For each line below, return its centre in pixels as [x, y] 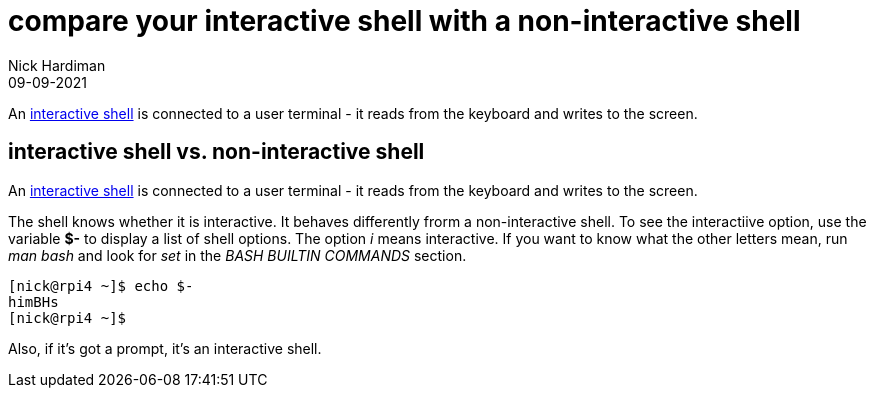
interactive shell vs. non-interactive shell [216, 152]
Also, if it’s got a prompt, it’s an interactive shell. [165, 348]
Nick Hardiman [57, 65]
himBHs [33, 301]
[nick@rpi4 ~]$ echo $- [101, 285]
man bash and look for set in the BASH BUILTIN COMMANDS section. [237, 255]
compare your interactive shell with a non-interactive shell [404, 21]
